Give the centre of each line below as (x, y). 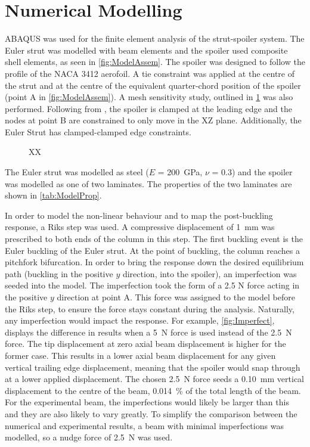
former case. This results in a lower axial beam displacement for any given (140, 355)
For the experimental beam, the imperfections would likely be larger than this (147, 402)
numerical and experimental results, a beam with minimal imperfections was (144, 425)
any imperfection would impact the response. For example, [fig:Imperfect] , (140, 320)
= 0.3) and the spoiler (252, 172)
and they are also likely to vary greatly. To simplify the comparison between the (151, 413)
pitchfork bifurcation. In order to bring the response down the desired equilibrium (154, 262)
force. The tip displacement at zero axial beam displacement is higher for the (145, 344)
